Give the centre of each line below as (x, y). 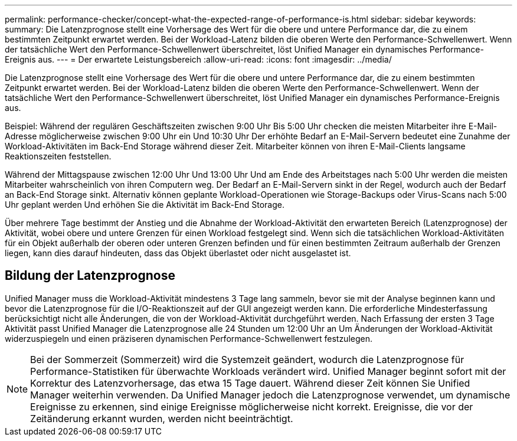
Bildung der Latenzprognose (90, 276)
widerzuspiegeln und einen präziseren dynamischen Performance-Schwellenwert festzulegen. (189, 338)
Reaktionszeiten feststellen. (58, 156)
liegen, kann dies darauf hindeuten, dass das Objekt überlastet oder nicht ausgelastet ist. (178, 253)
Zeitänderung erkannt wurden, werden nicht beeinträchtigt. (162, 418)
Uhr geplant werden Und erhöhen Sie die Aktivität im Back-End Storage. (145, 205)
